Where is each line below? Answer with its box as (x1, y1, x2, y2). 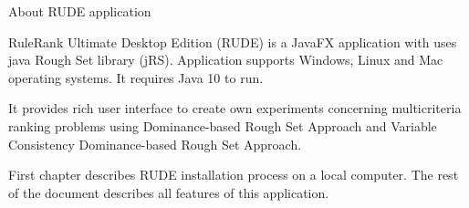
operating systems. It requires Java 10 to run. (8, 68, 264, 87)
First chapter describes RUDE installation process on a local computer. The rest (8, 165, 459, 184)
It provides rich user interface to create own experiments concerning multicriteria (8, 99, 462, 118)
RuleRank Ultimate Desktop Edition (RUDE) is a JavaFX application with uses (8, 32, 457, 51)
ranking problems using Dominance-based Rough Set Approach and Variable (8, 116, 437, 135)
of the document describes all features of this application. (8, 182, 329, 202)
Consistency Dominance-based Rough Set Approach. (8, 134, 302, 153)
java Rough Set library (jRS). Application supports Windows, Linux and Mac (8, 50, 443, 69)
